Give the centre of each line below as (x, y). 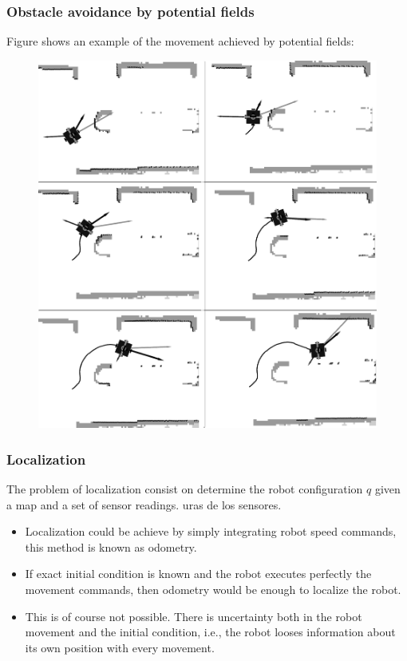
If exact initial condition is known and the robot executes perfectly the (198, 574)
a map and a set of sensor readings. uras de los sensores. (144, 504)
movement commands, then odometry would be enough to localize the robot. (213, 589)
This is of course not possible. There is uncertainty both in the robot (194, 616)
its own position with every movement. (120, 647)
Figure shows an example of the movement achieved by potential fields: (180, 41)
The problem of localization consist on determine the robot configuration (185, 489)
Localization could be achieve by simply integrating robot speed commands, (211, 531)
